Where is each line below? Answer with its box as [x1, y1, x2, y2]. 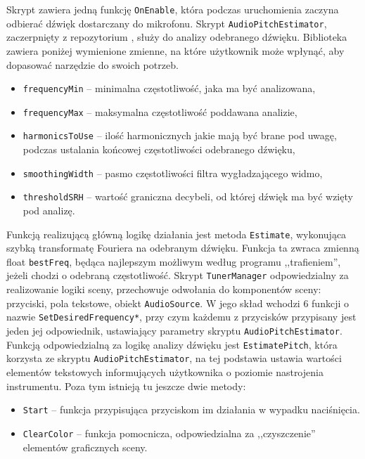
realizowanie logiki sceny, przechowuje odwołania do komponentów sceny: [6, 282, 321, 297]
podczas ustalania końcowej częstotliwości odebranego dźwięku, [23, 142, 295, 157]
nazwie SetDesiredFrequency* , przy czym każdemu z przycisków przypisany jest [6, 309, 357, 324]
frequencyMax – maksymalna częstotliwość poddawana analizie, [23, 104, 297, 119]
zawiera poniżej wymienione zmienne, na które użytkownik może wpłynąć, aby [6, 43, 345, 58]
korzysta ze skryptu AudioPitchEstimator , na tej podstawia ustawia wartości [6, 351, 342, 366]
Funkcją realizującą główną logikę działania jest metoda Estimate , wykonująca [6, 226, 347, 241]
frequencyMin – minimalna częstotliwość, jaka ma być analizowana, [23, 81, 316, 96]
